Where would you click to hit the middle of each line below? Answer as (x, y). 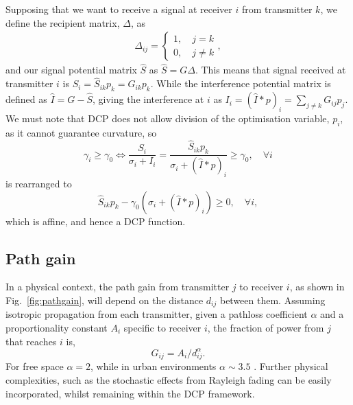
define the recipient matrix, (63, 22)
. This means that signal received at (270, 70)
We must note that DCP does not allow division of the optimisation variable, (168, 118)
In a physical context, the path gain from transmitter (118, 287)
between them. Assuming (272, 300)
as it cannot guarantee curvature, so (81, 132)
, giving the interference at (148, 99)
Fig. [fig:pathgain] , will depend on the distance (105, 300)
